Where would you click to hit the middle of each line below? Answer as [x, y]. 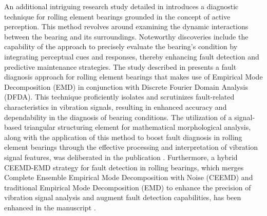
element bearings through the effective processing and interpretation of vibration [131, 147]
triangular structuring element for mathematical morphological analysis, [137, 127]
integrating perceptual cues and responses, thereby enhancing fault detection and [132, 56]
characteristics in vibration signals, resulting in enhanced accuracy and [116, 106]
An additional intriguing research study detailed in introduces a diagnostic [121, 6]
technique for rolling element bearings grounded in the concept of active [117, 16]
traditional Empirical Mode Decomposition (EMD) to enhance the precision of [128, 187]
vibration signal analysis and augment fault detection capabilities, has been [123, 197]
